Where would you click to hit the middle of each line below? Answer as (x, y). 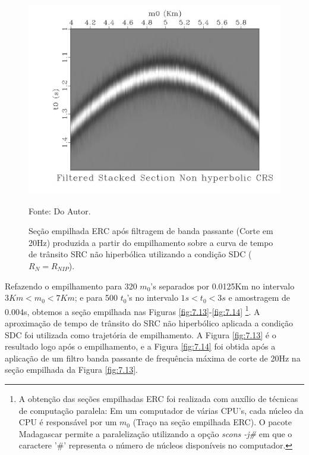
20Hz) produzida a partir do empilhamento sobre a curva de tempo (151, 242)
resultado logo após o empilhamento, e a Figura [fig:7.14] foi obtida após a (140, 346)
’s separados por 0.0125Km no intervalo (223, 286)
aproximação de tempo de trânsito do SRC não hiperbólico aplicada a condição (149, 323)
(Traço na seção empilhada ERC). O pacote (212, 422)
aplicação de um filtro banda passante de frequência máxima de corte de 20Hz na (153, 358)
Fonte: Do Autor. (60, 211)
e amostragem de (259, 297)
